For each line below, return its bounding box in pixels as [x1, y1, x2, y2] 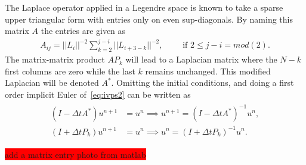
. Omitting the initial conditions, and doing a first [111, 76, 294, 89]
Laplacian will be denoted [5, 76, 99, 89]
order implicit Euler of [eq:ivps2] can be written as [5, 88, 191, 100]
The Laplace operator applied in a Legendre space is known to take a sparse [5, 1, 283, 13]
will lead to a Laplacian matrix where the [125, 53, 277, 66]
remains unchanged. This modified [145, 64, 271, 77]
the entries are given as [41, 24, 126, 37]
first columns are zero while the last [5, 64, 135, 77]
